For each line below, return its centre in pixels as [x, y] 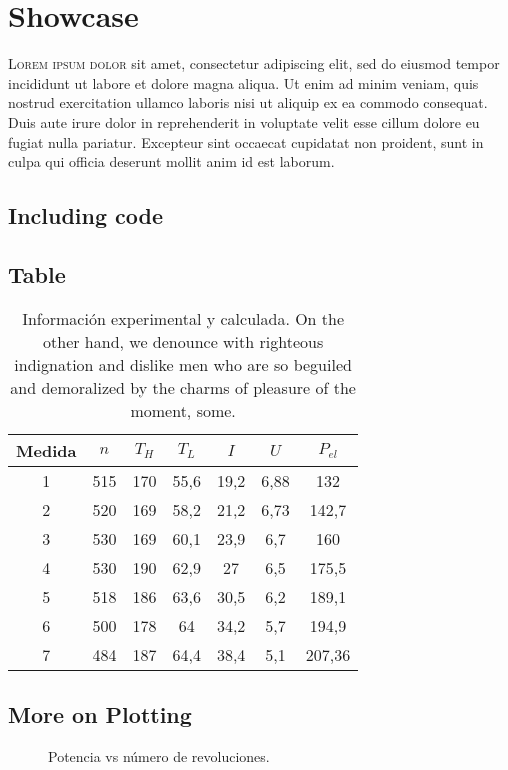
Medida [46, 450]
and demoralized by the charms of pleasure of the [183, 387]
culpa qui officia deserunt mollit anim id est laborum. [171, 161]
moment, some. [183, 410]
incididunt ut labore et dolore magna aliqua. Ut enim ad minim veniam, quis [243, 82]
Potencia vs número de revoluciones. [159, 755]
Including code [86, 215]
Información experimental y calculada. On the [183, 318]
